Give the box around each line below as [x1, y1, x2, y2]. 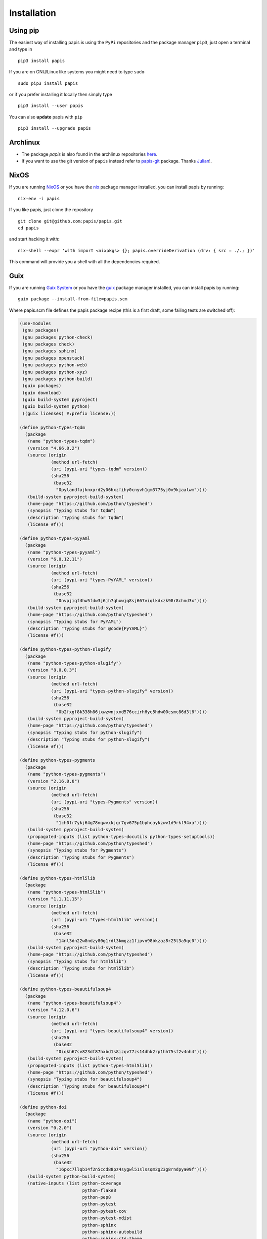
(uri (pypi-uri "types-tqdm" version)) [50, 466, 148, 472]
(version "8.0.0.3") [27, 667, 78, 673]
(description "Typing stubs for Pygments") [27, 854, 134, 860]
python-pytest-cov [82, 1208, 127, 1214]
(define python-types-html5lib [19, 875, 96, 881]
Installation [9, 7, 56, 18]
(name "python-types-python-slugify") [27, 660, 122, 666]
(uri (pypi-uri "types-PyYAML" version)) [50, 577, 153, 583]
